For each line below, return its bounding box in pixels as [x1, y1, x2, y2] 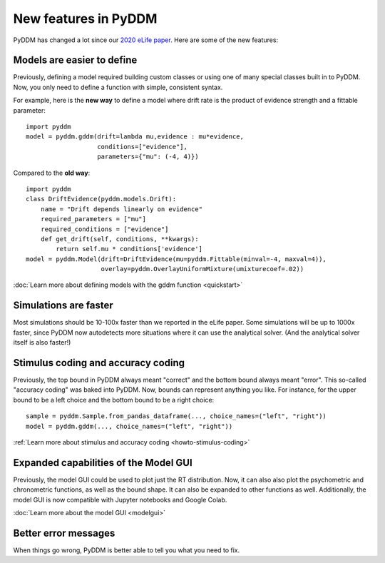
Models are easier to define [13, 54, 138, 66]
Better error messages [13, 527, 115, 539]
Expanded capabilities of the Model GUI [13, 457, 192, 469]
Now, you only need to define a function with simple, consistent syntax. [13, 83, 223, 91]
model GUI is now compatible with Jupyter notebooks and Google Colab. [13, 495, 227, 504]
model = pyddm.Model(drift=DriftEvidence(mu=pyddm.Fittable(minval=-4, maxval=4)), [26, 255, 327, 263]
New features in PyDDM [13, 11, 158, 26]
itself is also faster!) [13, 338, 71, 347]
